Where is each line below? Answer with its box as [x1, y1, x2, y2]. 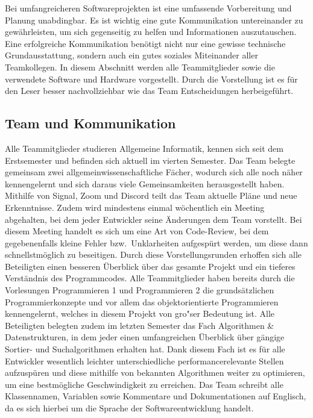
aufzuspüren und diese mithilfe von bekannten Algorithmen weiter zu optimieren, [5, 366, 305, 379]
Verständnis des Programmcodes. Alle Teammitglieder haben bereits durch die [5, 272, 295, 284]
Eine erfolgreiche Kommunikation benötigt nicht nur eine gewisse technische [5, 37, 286, 49]
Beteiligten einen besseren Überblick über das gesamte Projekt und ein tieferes [5, 260, 296, 272]
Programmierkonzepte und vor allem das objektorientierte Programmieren [5, 295, 279, 308]
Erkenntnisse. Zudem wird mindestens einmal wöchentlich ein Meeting [5, 201, 265, 213]
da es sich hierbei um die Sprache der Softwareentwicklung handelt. [5, 402, 254, 414]
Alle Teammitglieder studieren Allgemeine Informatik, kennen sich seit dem [5, 142, 283, 154]
